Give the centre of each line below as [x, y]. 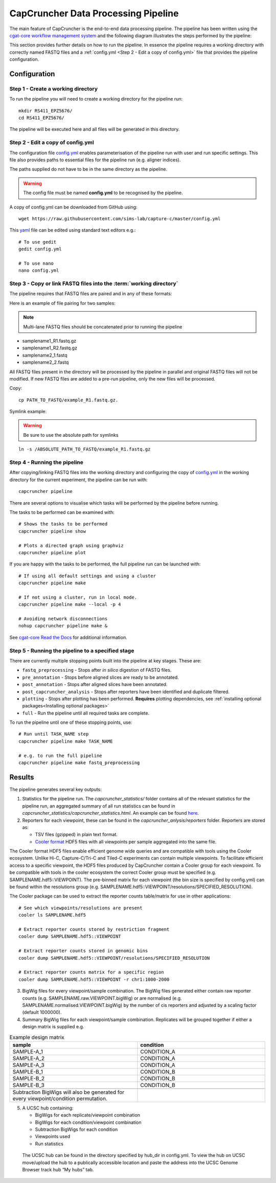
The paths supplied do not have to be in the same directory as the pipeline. [88, 169]
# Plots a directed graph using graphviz [71, 546]
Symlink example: [28, 412]
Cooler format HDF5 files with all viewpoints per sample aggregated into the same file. [126, 842]
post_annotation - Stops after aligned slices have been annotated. [95, 684]
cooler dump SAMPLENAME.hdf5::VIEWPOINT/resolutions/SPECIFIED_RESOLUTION [114, 958]
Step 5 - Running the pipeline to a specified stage [72, 650]
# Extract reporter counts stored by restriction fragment [94, 929]
